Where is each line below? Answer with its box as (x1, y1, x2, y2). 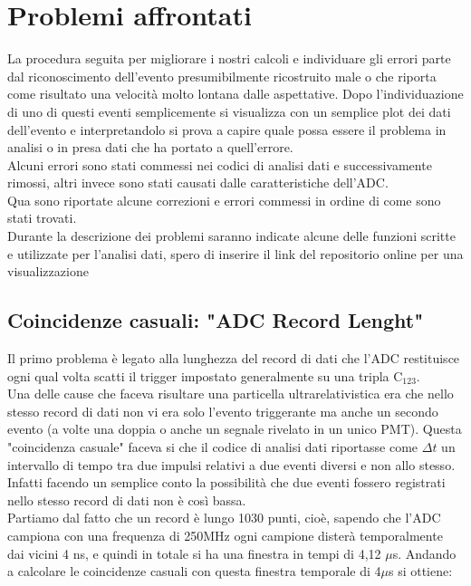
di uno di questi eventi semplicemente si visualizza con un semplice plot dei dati (7, 101, 451, 120)
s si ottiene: (388, 562, 453, 581)
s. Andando (392, 543, 457, 562)
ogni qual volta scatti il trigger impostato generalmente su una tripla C (7, 366, 403, 385)
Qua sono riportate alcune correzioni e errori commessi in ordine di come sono (7, 190, 441, 209)
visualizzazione (7, 262, 89, 281)
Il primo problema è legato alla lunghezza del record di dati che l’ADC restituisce (7, 349, 460, 368)
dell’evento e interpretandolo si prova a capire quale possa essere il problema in (7, 120, 447, 139)
